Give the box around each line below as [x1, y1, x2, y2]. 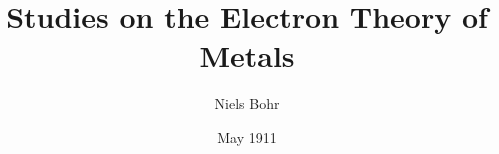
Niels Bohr [214, 93, 280, 114]
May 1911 [217, 126, 277, 147]
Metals [199, 35, 295, 76]
